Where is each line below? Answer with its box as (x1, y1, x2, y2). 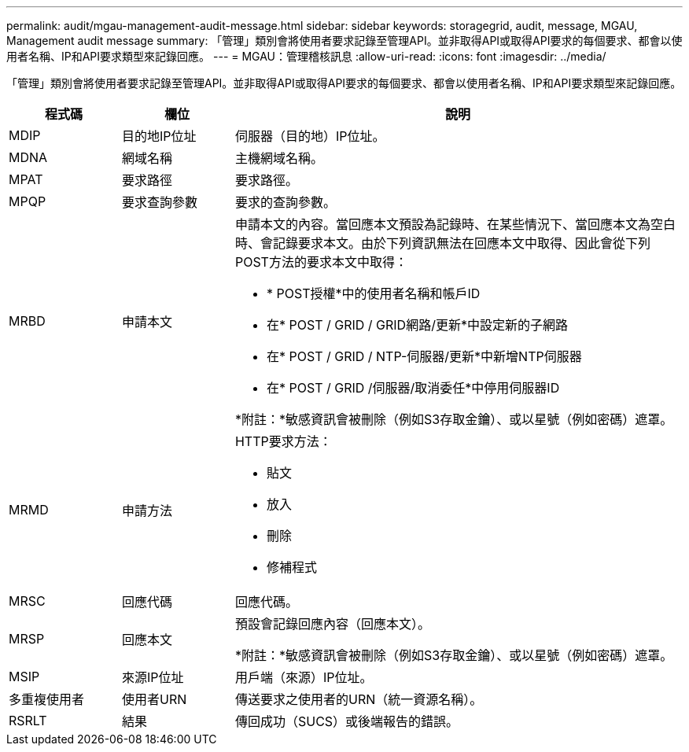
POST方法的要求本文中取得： (234, 254, 407, 270)
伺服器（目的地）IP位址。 (234, 128, 385, 144)
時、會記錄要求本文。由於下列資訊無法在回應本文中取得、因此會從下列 (234, 235, 650, 251)
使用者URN (121, 691, 187, 707)
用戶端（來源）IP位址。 (234, 669, 373, 685)
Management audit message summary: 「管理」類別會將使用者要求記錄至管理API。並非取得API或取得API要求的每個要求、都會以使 (6, 34, 683, 47)
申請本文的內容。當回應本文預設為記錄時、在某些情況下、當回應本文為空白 (234, 216, 676, 232)
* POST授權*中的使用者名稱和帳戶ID (266, 286, 481, 301)
